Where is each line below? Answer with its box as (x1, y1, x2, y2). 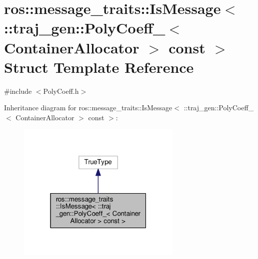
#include (4, 85, 32, 96)
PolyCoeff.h (43, 85, 79, 96)
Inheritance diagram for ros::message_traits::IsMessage (4, 102, 172, 113)
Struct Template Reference (4, 56, 194, 77)
